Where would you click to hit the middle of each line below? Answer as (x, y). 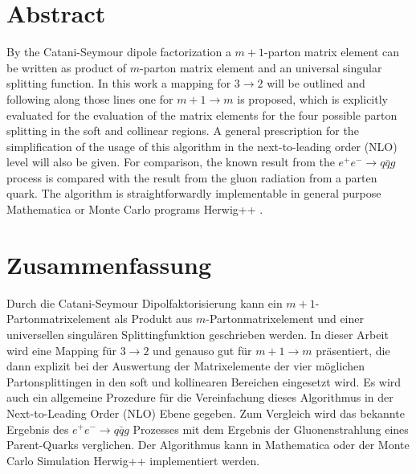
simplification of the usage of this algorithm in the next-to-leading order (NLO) (202, 146)
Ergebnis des (38, 429)
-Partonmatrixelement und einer (285, 319)
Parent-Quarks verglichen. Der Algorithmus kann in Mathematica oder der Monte (208, 445)
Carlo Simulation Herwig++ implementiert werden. (133, 460)
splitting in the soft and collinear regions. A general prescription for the (183, 131)
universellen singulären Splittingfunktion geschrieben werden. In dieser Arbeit (198, 334)
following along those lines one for (90, 98)
